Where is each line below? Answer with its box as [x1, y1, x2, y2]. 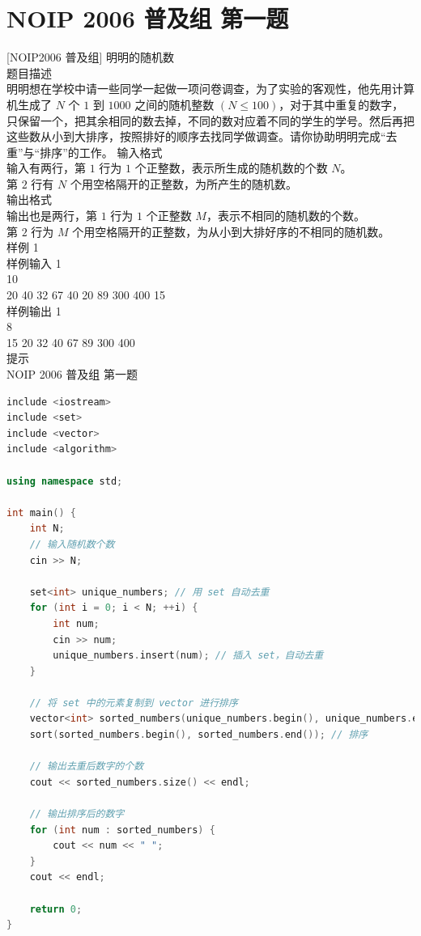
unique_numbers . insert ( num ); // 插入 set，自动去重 [53, 650, 324, 662]
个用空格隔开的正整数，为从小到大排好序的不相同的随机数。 [72, 222, 390, 239]
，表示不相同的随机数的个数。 [206, 207, 365, 224]
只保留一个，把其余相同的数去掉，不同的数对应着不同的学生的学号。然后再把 [6, 112, 415, 129]
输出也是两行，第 [6, 207, 97, 224]
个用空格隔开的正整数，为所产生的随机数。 [70, 175, 297, 192]
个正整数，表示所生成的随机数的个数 [134, 159, 328, 176]
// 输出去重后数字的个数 [29, 760, 144, 773]
